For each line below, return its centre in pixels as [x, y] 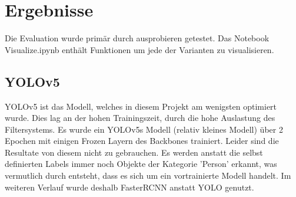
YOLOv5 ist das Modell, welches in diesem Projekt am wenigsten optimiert [141, 106]
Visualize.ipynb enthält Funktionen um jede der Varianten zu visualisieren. [139, 49]
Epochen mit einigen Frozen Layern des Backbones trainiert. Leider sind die [142, 141]
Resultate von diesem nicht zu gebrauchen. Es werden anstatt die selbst [134, 152]
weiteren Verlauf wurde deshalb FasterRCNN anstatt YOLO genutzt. [129, 187]
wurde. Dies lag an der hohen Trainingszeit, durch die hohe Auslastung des [140, 118]
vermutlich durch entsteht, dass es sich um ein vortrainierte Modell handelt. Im [148, 175]
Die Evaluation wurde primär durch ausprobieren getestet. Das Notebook [137, 38]
